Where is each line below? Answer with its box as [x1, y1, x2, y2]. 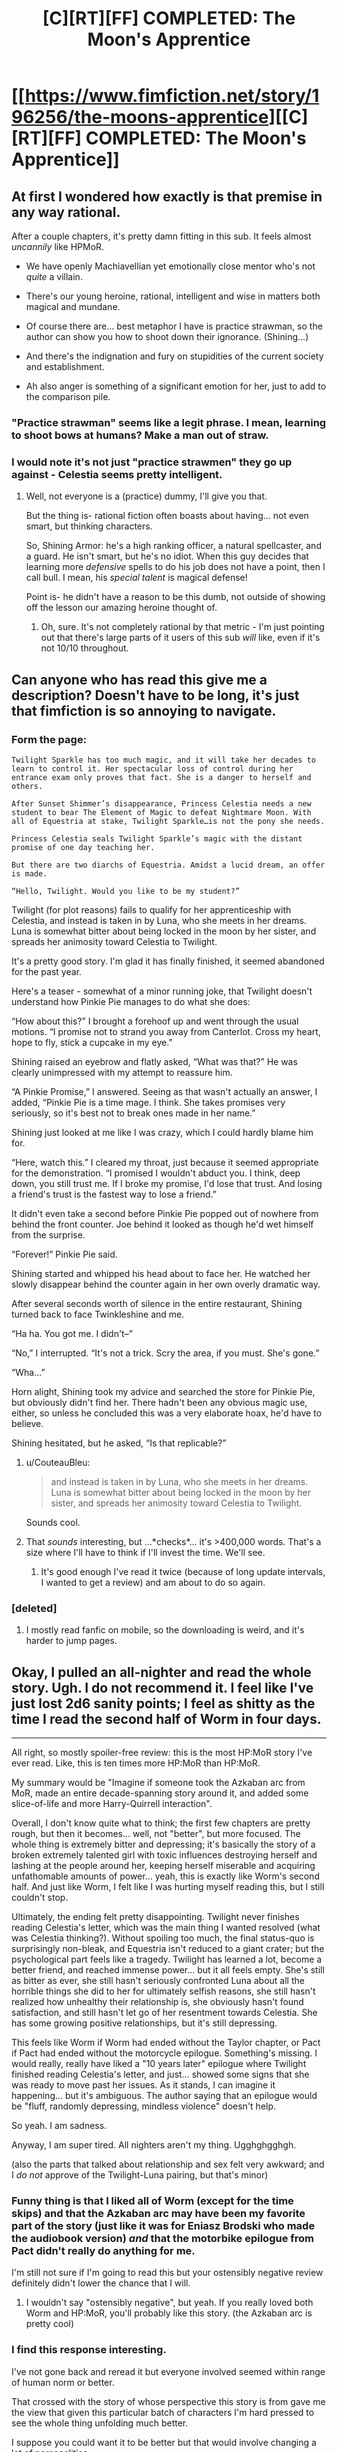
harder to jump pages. [25, 1635, 118, 1647]
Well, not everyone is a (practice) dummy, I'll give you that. [25, 490, 268, 502]
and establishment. [25, 361, 105, 372]
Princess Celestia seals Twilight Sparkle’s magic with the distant [11, 833, 303, 844]
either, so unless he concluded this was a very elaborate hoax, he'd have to [11, 1407, 323, 1419]
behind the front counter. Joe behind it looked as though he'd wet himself [11, 1218, 314, 1230]
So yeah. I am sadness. [11, 2120, 108, 2132]
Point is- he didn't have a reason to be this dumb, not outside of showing [25, 591, 326, 603]
